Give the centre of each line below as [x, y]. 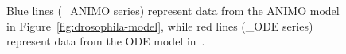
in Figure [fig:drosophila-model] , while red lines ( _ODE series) [160, 25]
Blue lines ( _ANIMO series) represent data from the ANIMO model [173, 10]
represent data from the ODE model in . [106, 41]
